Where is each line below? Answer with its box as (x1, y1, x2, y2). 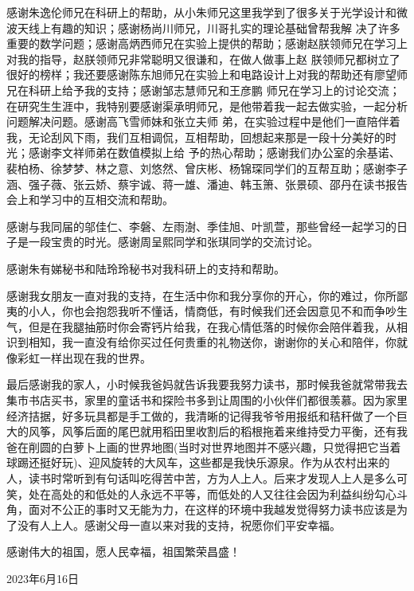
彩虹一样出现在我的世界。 (17, 349, 151, 366)
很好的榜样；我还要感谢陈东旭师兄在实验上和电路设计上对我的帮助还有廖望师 (6, 66, 408, 83)
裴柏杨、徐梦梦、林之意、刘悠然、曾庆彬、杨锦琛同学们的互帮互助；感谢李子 (6, 159, 408, 176)
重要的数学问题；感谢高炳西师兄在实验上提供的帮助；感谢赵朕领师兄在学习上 (6, 35, 408, 52)
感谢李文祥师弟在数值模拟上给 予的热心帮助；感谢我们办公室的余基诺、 (28, 144, 400, 161)
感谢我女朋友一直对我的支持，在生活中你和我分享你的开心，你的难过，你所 (6, 287, 396, 303)
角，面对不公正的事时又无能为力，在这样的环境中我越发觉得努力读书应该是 (6, 501, 396, 518)
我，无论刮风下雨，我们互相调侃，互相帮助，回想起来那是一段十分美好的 (6, 128, 385, 145)
